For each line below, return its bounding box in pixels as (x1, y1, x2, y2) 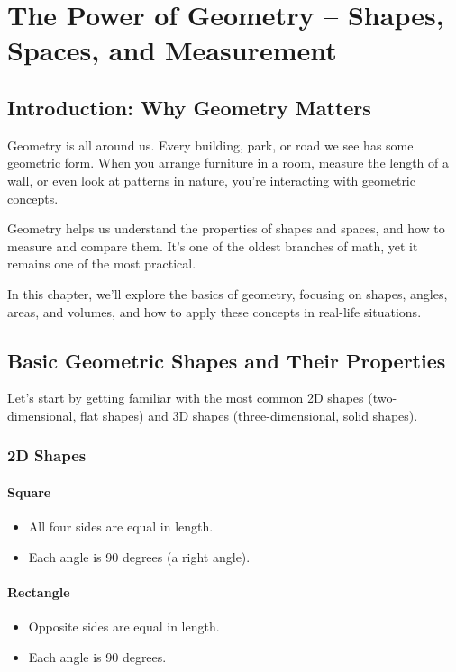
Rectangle (7, 582, 70, 601)
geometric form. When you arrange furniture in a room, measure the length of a (7, 153, 450, 172)
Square (7, 482, 51, 501)
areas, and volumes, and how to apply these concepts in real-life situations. (7, 302, 422, 321)
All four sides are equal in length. (28, 517, 214, 536)
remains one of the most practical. (7, 254, 196, 273)
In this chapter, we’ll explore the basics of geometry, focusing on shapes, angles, (7, 284, 448, 303)
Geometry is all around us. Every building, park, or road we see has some (7, 135, 414, 154)
